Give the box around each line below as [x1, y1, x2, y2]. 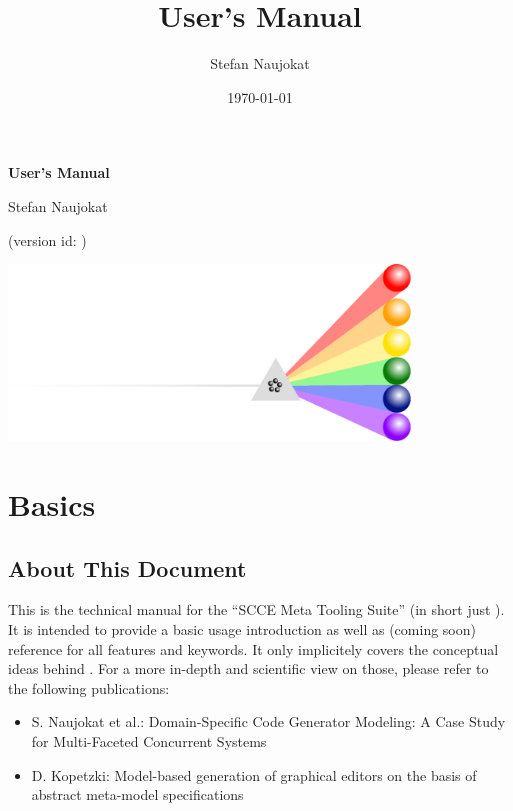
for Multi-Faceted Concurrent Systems [31, 731, 267, 751]
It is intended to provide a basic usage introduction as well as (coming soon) [8, 619, 476, 640]
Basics [8, 484, 96, 525]
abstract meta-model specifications [31, 784, 244, 805]
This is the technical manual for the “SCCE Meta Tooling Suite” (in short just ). [8, 599, 505, 620]
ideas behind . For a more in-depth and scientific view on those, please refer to [8, 658, 489, 679]
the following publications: [8, 677, 170, 698]
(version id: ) [8, 229, 87, 250]
